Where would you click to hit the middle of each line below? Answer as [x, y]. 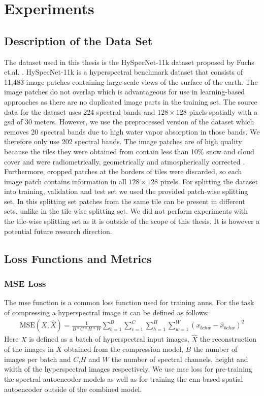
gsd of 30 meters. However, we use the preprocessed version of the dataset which [129, 122]
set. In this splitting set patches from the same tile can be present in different [125, 201]
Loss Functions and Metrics [78, 258]
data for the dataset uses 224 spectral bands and [80, 111]
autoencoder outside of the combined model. [73, 389]
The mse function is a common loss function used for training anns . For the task [129, 302]
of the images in [29, 349]
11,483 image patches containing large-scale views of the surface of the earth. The [131, 81]
